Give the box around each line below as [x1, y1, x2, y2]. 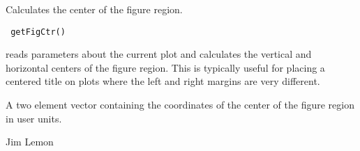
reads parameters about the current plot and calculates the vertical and [6, 47, 312, 61]
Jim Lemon [6, 134, 54, 149]
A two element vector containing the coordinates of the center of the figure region [6, 97, 354, 112]
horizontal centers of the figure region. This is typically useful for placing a [6, 60, 325, 74]
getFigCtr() [10, 26, 66, 37]
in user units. [6, 111, 62, 125]
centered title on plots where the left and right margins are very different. [6, 74, 320, 88]
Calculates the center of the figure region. [6, 2, 183, 16]
